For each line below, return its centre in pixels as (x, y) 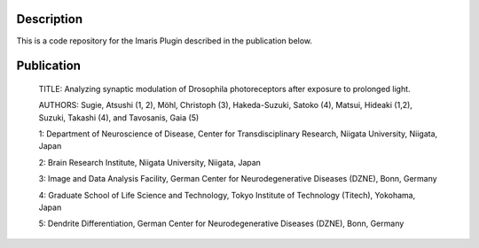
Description (50, 19)
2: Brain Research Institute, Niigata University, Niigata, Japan (150, 162)
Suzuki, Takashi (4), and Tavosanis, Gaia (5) (119, 117)
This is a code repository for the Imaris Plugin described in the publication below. (165, 41)
